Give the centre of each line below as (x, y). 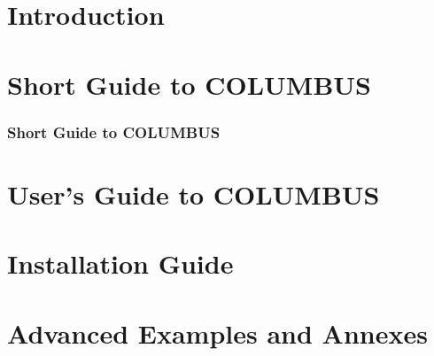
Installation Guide (120, 263)
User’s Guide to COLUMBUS (194, 193)
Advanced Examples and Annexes (217, 333)
